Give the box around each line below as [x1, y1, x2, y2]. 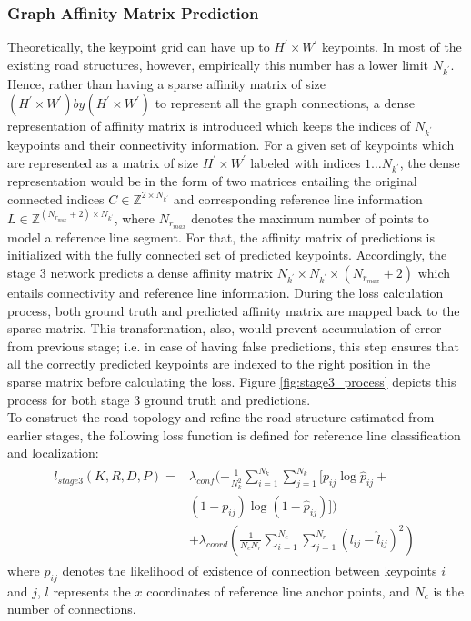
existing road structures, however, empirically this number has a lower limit [7, 54, 429, 74]
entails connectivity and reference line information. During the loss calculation [7, 282, 444, 301]
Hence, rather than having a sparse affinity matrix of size [7, 74, 326, 93]
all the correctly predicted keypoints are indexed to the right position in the [7, 354, 431, 373]
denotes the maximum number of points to [191, 208, 429, 227]
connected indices [7, 189, 105, 208]
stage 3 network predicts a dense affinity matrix [7, 262, 273, 281]
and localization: [7, 443, 99, 462]
